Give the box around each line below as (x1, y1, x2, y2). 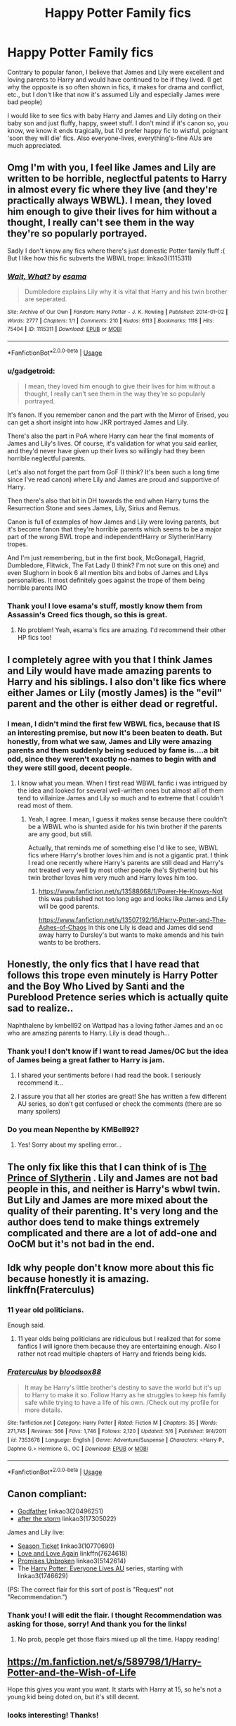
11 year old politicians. (7, 1305, 84, 1315)
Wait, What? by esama (7, 271, 87, 281)
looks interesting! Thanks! (7, 1710, 99, 1720)
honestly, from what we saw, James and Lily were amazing (7, 736, 212, 746)
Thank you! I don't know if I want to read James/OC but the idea (7, 1046, 229, 1056)
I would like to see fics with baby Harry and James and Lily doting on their (7, 111, 221, 120)
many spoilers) (17, 1107, 61, 1116)
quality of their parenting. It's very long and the (7, 1205, 219, 1217)
